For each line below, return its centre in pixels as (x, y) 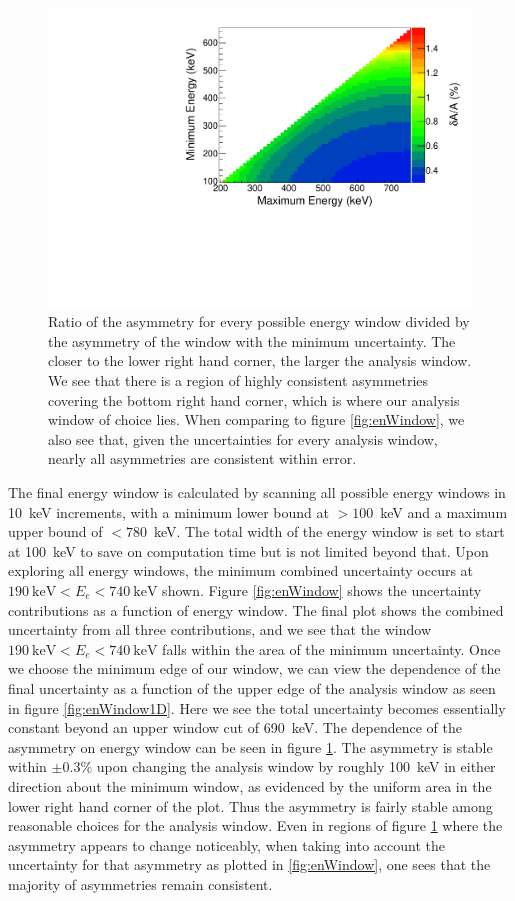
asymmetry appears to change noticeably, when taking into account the (226, 844)
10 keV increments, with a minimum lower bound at (168, 511)
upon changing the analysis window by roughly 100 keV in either (296, 766)
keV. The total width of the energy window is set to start (329, 531)
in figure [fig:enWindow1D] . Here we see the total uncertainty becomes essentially (257, 707)
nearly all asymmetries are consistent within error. (202, 458)
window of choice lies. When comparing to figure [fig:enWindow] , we (256, 419)
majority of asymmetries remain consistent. (140, 883)
